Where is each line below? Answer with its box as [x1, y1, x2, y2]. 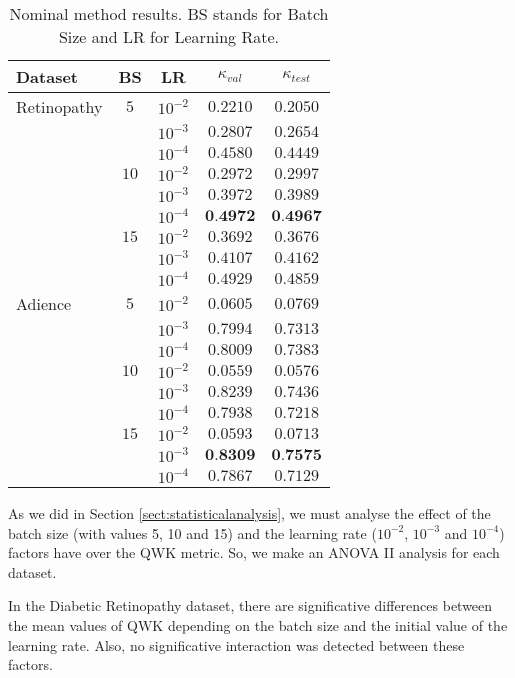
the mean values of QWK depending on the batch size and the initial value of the [8, 614, 508, 635]
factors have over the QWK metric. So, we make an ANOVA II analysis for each [8, 542, 500, 563]
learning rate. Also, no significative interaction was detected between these [8, 634, 465, 655]
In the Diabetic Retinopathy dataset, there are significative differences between [8, 595, 493, 616]
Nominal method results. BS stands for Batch [9, 2, 329, 25]
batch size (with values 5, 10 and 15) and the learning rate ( [8, 522, 377, 543]
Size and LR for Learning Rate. [58, 25, 280, 48]
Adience [16, 292, 72, 315]
